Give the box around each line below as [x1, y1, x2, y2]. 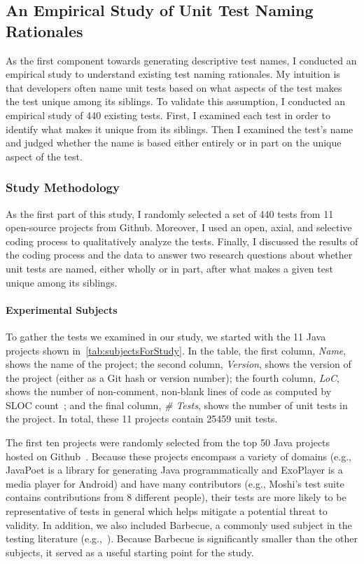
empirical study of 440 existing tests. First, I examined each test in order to [6, 107, 330, 122]
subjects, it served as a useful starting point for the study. [6, 544, 254, 559]
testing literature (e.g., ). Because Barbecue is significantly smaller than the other [6, 531, 358, 546]
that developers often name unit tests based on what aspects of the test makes [6, 80, 342, 95]
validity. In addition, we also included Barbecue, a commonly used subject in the [6, 517, 352, 532]
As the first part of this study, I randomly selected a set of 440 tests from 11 [6, 206, 334, 221]
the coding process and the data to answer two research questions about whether [6, 247, 353, 262]
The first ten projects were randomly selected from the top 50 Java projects [6, 435, 330, 450]
